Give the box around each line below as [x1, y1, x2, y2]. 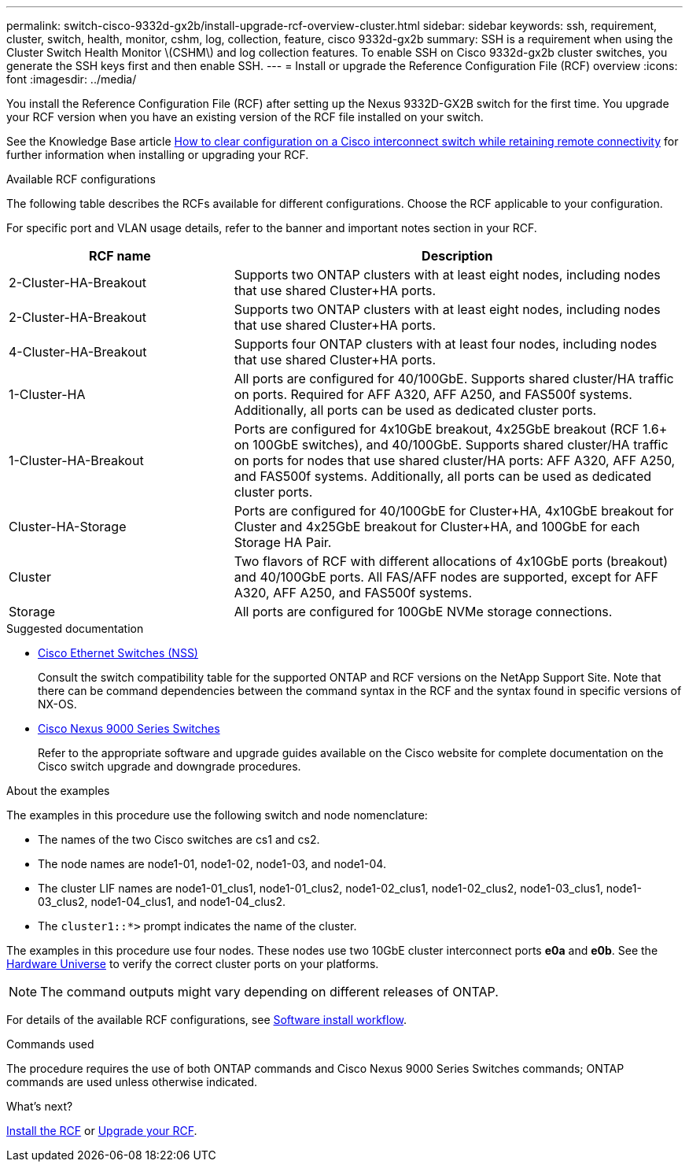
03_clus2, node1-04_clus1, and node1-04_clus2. [38, 895, 286, 908]
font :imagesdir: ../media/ [6, 72, 137, 86]
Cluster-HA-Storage [9, 519, 127, 534]
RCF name [88, 248, 151, 264]
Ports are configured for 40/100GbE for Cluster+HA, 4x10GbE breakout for [234, 503, 674, 519]
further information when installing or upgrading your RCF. [6, 148, 309, 161]
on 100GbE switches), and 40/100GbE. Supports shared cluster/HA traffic [234, 437, 669, 453]
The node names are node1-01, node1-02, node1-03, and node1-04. [38, 857, 386, 870]
